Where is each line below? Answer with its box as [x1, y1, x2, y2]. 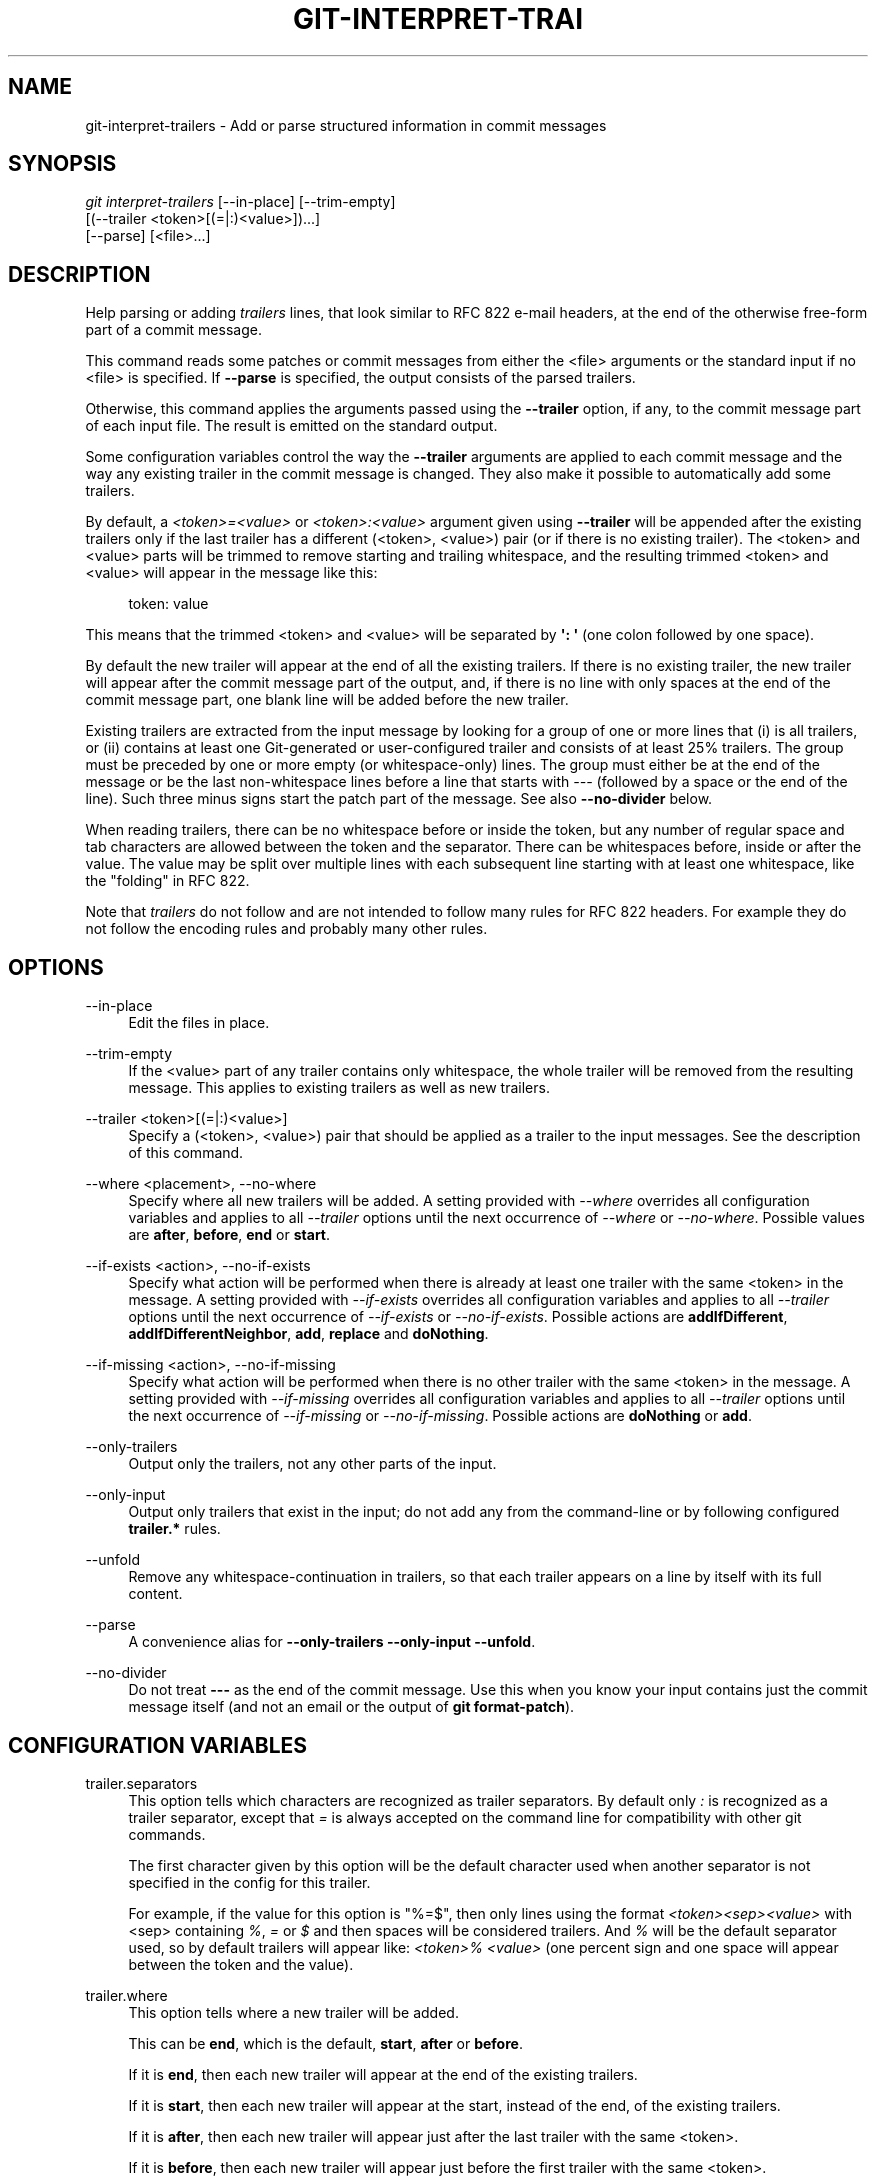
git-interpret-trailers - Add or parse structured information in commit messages [85, 116, 607, 134]
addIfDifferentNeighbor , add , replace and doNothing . [128, 1325, 489, 1343]
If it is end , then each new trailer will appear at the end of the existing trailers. [128, 2065, 638, 2083]
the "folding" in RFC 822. [85, 872, 250, 890]
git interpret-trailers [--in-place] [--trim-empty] [85, 193, 396, 211]
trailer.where [85, 1986, 168, 2004]
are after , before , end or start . [128, 1226, 331, 1244]
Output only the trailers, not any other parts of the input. [128, 1455, 497, 1473]
